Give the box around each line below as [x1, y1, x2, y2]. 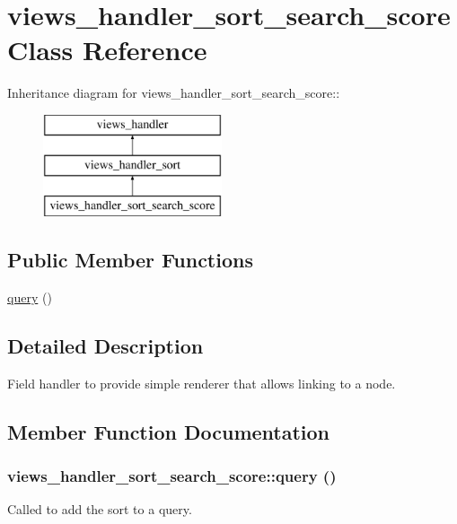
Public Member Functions [7, 246, 253, 274]
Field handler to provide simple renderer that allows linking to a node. [7, 373, 396, 392]
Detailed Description [7, 332, 204, 360]
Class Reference [7, 31, 207, 68]
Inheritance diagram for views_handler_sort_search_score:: [7, 83, 340, 102]
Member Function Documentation [7, 417, 330, 445]
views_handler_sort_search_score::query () [7, 465, 337, 487]
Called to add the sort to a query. [7, 500, 192, 519]
